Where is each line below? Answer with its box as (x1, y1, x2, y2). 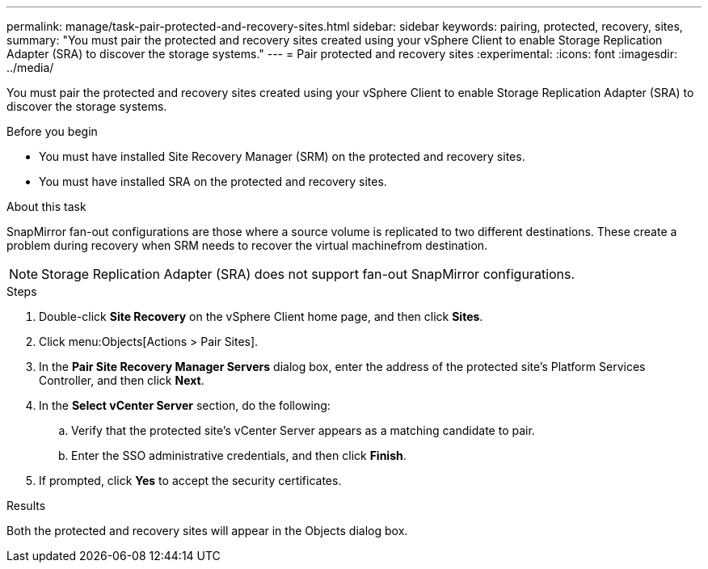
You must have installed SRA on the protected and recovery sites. (39, 175, 387, 188)
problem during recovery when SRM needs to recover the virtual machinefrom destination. (6, 238, 488, 252)
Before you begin (6, 124, 98, 138)
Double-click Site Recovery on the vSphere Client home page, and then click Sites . (39, 310, 483, 323)
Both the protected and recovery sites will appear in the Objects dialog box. (6, 524, 408, 537)
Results (6, 499, 46, 512)
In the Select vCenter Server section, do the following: (39, 398, 331, 412)
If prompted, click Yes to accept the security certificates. (39, 474, 342, 487)
